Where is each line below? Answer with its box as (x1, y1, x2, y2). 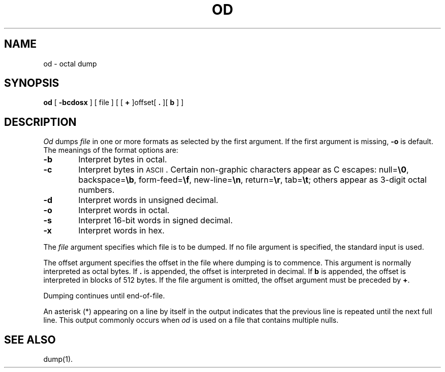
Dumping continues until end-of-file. (43, 291, 165, 300)
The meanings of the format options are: (43, 146, 178, 155)
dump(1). (43, 355, 73, 364)
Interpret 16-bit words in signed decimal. (78, 215, 233, 226)
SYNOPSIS (4, 77, 59, 90)
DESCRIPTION (4, 115, 77, 128)
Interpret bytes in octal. (78, 154, 167, 165)
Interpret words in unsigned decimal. (78, 195, 218, 206)
